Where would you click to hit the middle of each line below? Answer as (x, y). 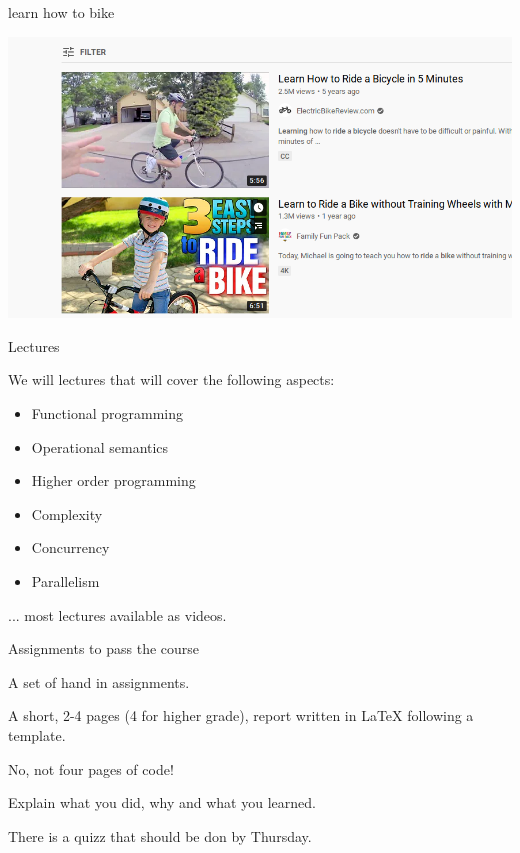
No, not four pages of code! (91, 768)
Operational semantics (100, 446)
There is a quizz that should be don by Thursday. (160, 835)
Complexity (67, 513)
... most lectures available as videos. (117, 614)
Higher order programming (113, 480)
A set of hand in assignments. (99, 681)
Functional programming (107, 413)
